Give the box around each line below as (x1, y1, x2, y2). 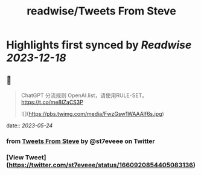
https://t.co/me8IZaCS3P (21, 98, 83, 106)
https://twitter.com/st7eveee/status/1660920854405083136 (8, 161, 193, 169)
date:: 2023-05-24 (6, 122, 53, 129)
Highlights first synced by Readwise (6, 38, 192, 52)
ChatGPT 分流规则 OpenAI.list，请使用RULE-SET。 (21, 92, 148, 99)
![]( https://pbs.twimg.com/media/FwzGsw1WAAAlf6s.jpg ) (21, 110, 164, 117)
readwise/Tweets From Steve (27, 4, 176, 18)
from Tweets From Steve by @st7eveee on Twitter (6, 137, 155, 145)
